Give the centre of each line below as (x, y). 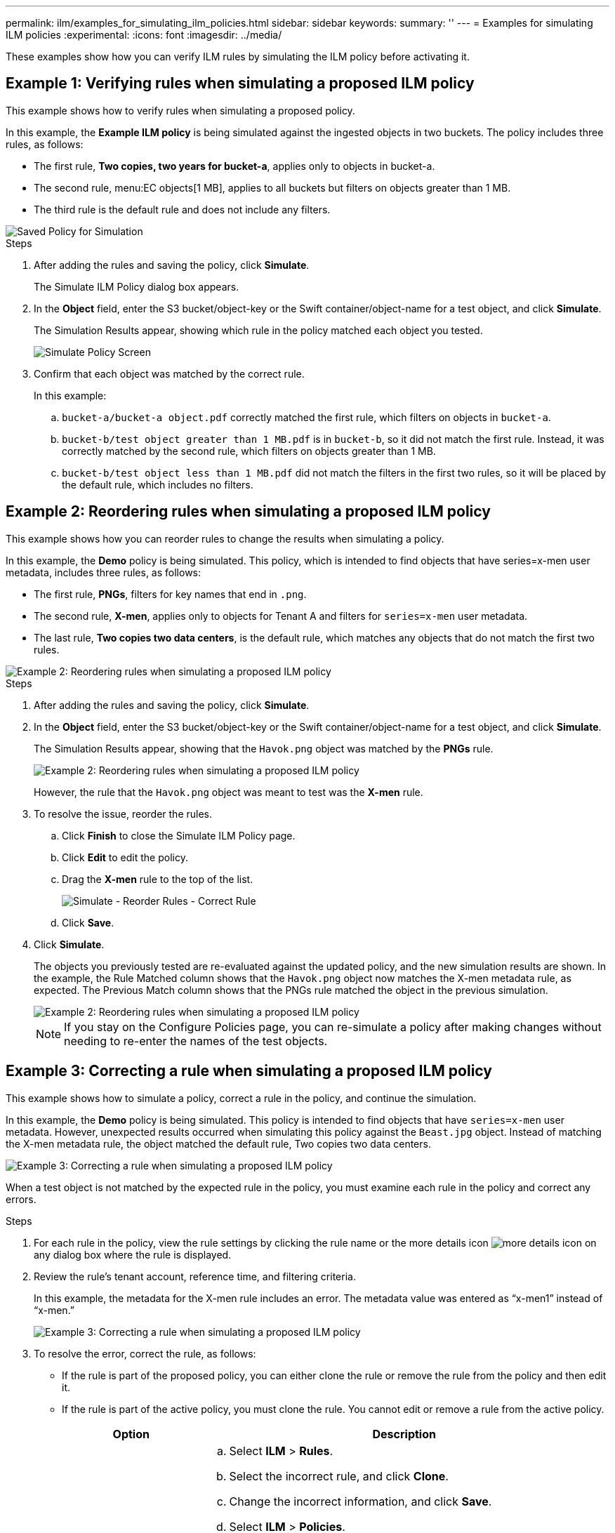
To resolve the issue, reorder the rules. (123, 814)
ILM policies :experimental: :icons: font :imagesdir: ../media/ (144, 35)
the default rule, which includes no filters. (158, 484)
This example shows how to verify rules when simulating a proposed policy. (180, 110)
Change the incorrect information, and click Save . (361, 1501)
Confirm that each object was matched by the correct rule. (169, 373)
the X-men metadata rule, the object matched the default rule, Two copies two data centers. (218, 1143)
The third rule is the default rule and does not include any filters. (182, 209)
